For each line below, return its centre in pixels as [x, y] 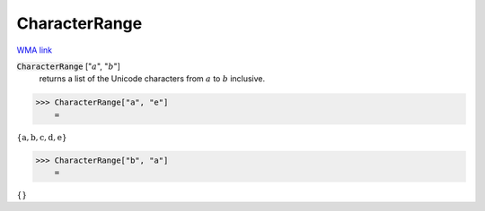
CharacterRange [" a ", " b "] [69, 66]
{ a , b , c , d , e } [42, 137]
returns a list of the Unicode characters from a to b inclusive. [152, 79]
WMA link [35, 50]
